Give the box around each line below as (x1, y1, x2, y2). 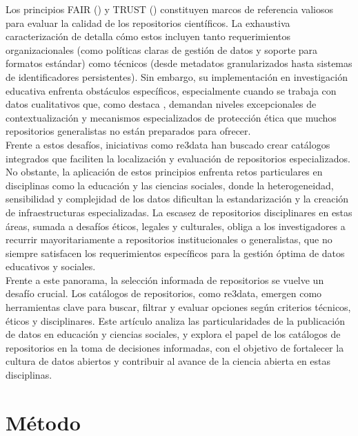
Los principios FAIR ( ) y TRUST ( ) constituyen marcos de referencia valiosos (6, 2, 334, 16)
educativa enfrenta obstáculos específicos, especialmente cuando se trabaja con (6, 83, 337, 97)
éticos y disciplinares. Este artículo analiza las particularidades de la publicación (6, 313, 345, 328)
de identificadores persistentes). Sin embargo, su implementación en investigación (6, 69, 348, 84)
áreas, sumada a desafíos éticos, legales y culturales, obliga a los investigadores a (6, 218, 346, 233)
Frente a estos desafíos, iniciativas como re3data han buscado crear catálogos (6, 137, 330, 151)
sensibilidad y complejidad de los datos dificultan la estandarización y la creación (6, 191, 349, 206)
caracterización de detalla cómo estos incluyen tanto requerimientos (6, 29, 290, 44)
